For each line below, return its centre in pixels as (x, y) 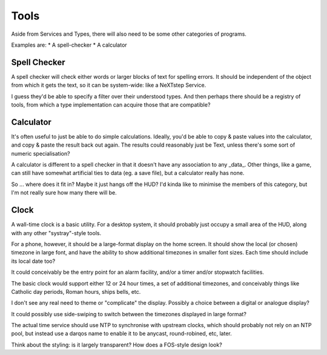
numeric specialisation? (41, 153)
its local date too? (33, 261)
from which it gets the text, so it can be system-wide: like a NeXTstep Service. (109, 85)
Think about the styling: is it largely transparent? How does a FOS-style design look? (117, 345)
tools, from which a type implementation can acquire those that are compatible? (111, 105)
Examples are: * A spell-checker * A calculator (69, 45)
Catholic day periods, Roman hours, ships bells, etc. (76, 291)
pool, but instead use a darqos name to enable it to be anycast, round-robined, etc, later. (122, 334)
